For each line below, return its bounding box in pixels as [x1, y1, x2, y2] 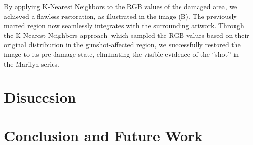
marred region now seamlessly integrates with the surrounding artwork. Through [4, 20, 244, 31]
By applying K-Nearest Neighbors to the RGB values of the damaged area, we [4, 1, 237, 11]
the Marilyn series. [4, 58, 59, 69]
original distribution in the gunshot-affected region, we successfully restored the [4, 39, 241, 50]
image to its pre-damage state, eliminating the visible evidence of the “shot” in [4, 49, 239, 59]
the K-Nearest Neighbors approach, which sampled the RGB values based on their [4, 30, 249, 40]
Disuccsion [4, 87, 76, 107]
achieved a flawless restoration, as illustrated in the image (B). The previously [4, 11, 237, 21]
